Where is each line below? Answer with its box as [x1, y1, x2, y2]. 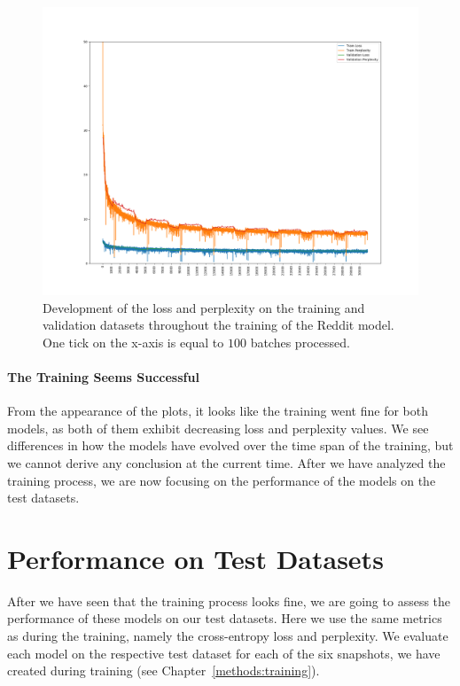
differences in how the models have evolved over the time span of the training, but [7, 436, 454, 455]
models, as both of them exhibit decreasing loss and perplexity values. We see [7, 418, 429, 437]
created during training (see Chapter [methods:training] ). [7, 661, 320, 680]
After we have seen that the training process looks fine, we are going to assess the [7, 591, 451, 610]
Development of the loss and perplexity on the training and [43, 298, 365, 316]
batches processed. [250, 332, 350, 351]
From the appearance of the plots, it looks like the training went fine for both [7, 401, 428, 420]
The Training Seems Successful [7, 368, 199, 386]
